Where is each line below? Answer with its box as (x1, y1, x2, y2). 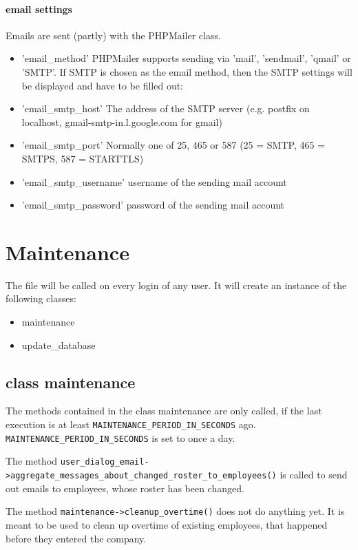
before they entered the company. (6, 531, 147, 545)
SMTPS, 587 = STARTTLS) (21, 151, 144, 165)
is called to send (280, 467, 348, 481)
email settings (6, 1, 72, 16)
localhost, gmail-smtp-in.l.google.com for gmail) (21, 114, 222, 129)
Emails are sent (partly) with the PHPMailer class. (6, 28, 221, 42)
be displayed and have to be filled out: (21, 78, 184, 92)
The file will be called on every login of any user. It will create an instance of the (6, 277, 347, 292)
